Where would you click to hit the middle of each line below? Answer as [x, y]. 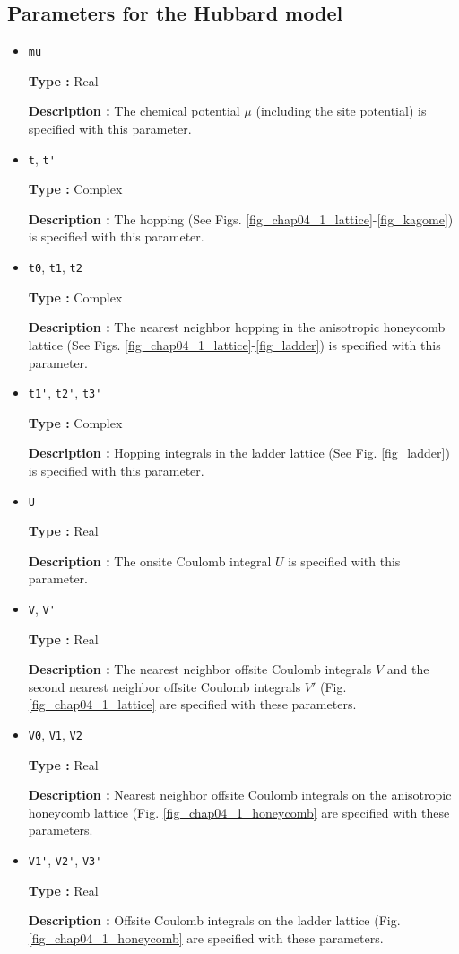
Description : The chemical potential [134, 111]
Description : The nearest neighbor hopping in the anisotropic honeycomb [237, 327]
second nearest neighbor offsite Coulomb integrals [165, 686]
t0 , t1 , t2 [55, 267]
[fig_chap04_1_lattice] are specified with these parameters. [192, 704]
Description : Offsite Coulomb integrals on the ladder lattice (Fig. [214, 920]
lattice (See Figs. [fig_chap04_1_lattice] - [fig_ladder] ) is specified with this [234, 344]
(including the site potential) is [341, 111]
